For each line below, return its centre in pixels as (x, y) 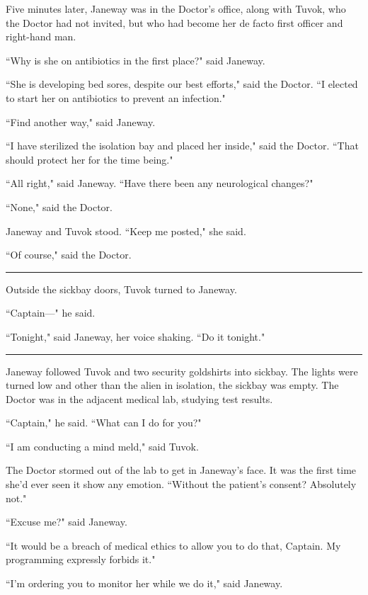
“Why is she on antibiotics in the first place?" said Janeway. (136, 60)
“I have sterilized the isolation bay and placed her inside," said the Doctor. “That (182, 146)
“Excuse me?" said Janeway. (67, 522)
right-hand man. (41, 36)
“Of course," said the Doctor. (69, 255)
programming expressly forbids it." (81, 559)
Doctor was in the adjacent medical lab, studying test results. (139, 398)
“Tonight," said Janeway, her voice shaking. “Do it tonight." (136, 336)
